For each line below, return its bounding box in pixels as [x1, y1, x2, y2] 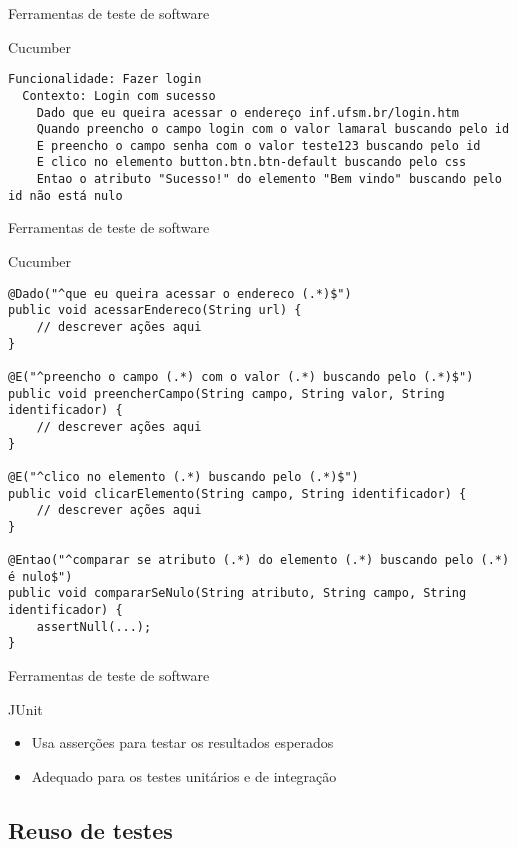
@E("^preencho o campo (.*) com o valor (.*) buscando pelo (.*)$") [8, 369, 474, 384]
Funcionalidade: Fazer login [8, 72, 202, 87]
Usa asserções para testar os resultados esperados [31, 732, 334, 753]
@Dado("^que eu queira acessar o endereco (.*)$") [8, 286, 352, 301]
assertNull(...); [36, 619, 152, 634]
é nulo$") [8, 569, 73, 584]
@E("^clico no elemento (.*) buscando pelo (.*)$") [8, 469, 359, 484]
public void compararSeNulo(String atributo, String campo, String [8, 586, 467, 601]
